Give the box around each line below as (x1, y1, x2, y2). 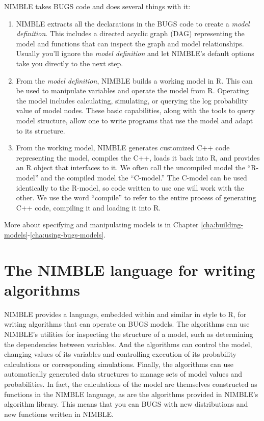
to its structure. (16, 125, 65, 136)
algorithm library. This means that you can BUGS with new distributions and (4, 399, 248, 409)
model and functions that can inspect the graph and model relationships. (16, 38, 244, 48)
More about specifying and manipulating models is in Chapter (4, 219, 199, 230)
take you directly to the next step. (16, 58, 123, 68)
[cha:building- (201, 219, 244, 230)
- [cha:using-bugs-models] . (28, 229, 106, 240)
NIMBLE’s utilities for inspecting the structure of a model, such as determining (4, 328, 253, 339)
